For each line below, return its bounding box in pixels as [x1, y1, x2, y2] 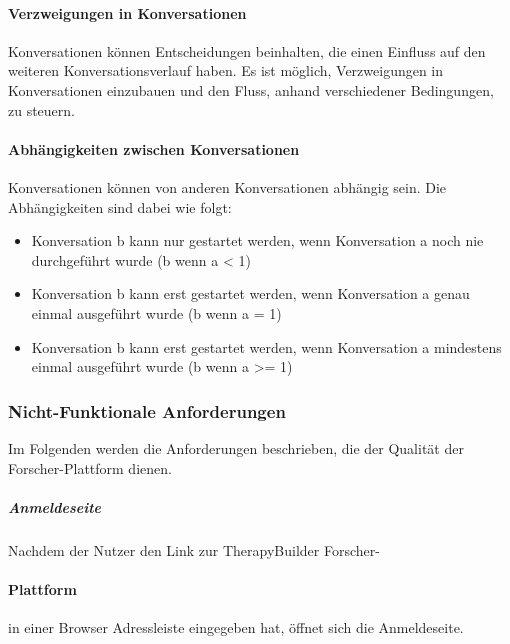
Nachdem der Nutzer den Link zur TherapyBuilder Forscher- [8, 539, 380, 560]
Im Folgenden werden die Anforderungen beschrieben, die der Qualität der [8, 437, 464, 458]
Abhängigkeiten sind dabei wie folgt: [8, 196, 232, 217]
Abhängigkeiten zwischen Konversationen [8, 138, 300, 159]
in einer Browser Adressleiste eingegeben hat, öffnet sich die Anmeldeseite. [8, 617, 464, 638]
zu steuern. [8, 99, 76, 120]
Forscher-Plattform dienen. [8, 457, 172, 478]
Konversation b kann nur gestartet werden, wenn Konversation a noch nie [31, 230, 484, 251]
